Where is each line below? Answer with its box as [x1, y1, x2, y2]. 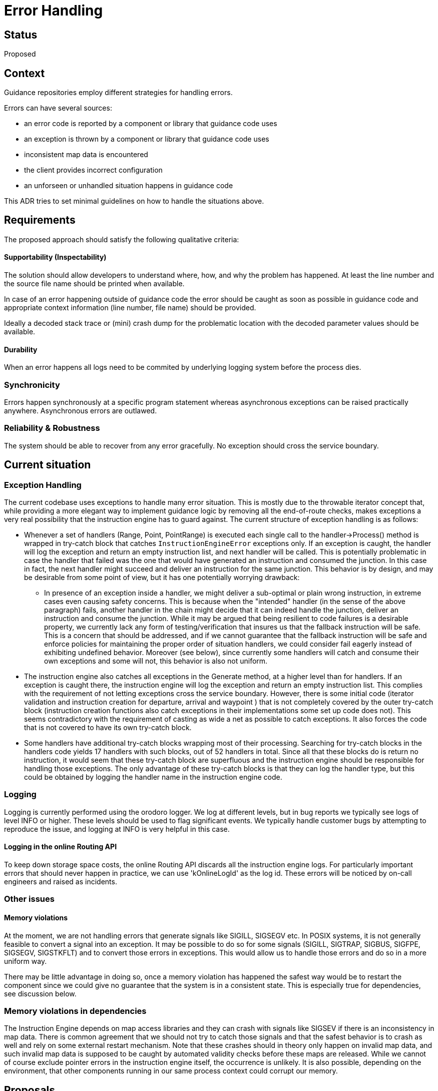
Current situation [4, 458, 91, 471]
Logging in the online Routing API [4, 842, 117, 851]
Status [4, 28, 38, 41]
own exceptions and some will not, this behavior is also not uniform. [44, 657, 268, 666]
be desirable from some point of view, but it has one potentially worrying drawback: [24, 573, 300, 582]
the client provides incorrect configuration [24, 166, 163, 175]
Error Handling [4, 2, 103, 19]
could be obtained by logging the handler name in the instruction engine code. [24, 773, 282, 782]
